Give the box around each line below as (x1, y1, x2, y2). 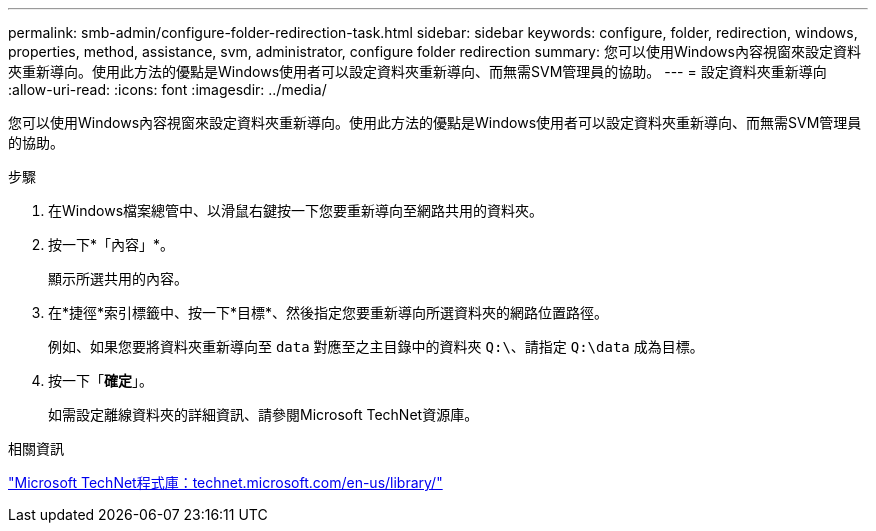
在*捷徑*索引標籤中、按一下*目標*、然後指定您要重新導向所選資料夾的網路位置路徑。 (48, 304, 609, 321)
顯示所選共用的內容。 (48, 270, 188, 287)
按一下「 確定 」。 (48, 372, 153, 389)
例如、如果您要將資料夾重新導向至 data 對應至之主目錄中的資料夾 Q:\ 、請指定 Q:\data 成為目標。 (48, 338, 704, 355)
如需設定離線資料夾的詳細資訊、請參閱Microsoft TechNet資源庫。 (48, 406, 479, 423)
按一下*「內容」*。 (48, 236, 175, 253)
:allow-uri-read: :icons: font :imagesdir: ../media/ (8, 81, 327, 98)
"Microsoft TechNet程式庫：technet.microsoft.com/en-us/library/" (8, 474, 443, 491)
